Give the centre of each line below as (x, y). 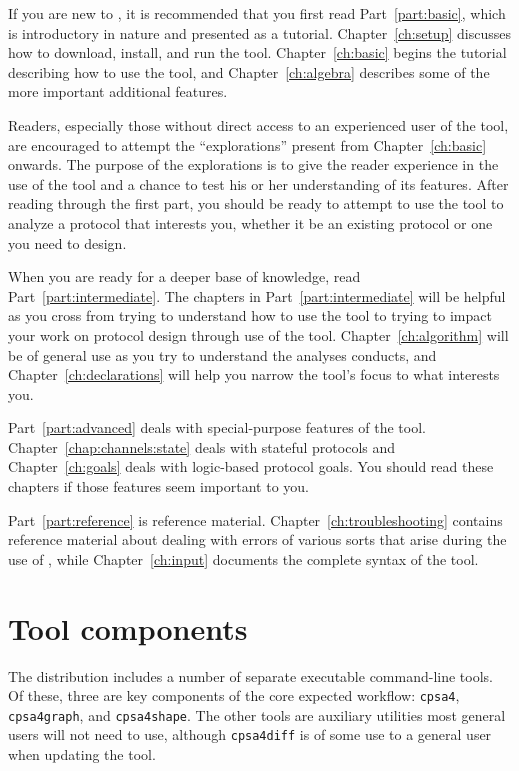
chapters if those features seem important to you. (159, 486)
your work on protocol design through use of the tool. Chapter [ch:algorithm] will (258, 334)
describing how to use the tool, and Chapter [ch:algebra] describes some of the (249, 71)
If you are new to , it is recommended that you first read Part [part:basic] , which (257, 13)
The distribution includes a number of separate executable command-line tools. (250, 675)
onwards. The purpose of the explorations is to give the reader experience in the (253, 164)
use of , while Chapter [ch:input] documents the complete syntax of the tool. (243, 558)
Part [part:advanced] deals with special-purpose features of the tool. (217, 427)
